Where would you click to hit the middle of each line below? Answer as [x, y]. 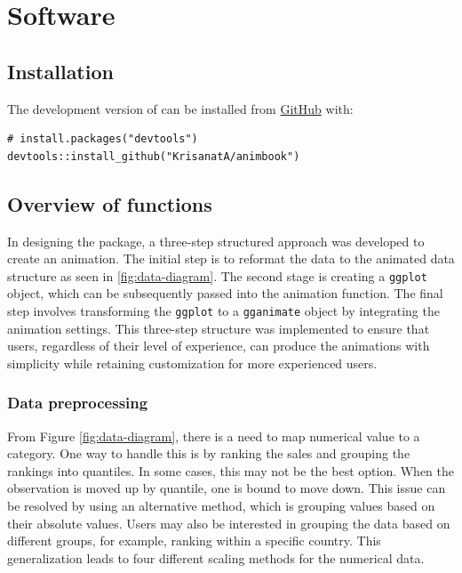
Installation [60, 71]
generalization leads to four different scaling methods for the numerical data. [216, 557]
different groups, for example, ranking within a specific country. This [194, 541]
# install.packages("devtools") [103, 139]
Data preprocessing [78, 403]
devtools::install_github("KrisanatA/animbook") [154, 156]
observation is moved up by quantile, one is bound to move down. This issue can [227, 488]
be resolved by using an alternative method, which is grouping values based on [221, 506]
